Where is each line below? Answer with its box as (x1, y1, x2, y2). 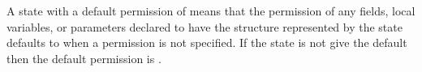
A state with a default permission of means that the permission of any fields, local (6, 2, 416, 19)
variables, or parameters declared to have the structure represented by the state (6, 18, 403, 35)
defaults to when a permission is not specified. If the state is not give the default (6, 34, 407, 51)
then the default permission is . (6, 49, 161, 66)
